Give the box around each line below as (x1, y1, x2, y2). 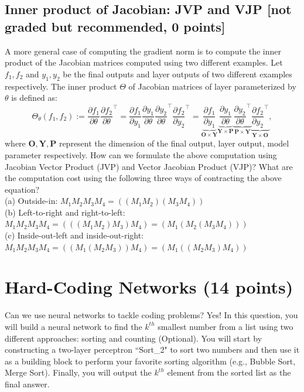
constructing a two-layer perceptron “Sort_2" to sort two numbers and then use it (5, 343, 300, 356)
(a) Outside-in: (5, 195, 58, 207)
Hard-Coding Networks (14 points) (5, 275, 293, 299)
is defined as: (11, 91, 57, 104)
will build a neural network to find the (5, 320, 142, 332)
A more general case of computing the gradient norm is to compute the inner (5, 45, 282, 57)
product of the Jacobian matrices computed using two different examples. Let (5, 56, 283, 69)
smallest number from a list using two (158, 320, 293, 332)
